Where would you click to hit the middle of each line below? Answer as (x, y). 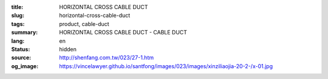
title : (17, 7)
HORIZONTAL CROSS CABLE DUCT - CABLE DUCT (123, 33)
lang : (18, 41)
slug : (18, 16)
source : (21, 58)
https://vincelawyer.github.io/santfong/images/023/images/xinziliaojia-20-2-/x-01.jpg (166, 66)
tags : (18, 24)
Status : (21, 49)
